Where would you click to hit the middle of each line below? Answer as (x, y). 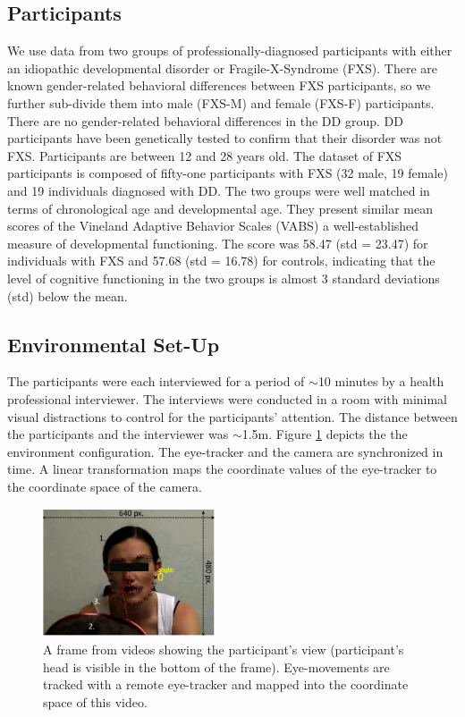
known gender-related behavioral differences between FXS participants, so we (219, 85)
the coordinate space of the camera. (105, 486)
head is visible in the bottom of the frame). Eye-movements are (216, 666)
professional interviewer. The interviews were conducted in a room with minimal (227, 398)
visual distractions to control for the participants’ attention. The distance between (232, 416)
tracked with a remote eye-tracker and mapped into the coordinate (226, 684)
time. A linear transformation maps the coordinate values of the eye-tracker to (222, 469)
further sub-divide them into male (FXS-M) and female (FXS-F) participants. (221, 102)
